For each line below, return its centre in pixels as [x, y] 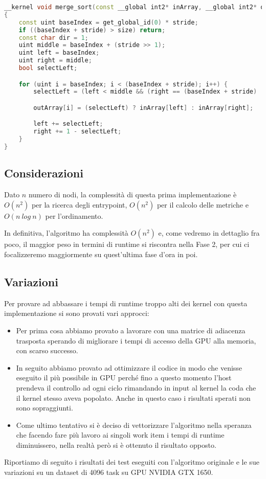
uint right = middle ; [55, 61]
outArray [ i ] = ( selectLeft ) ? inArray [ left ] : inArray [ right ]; [143, 108]
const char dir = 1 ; [53, 38]
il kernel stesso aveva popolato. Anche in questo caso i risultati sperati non [133, 397]
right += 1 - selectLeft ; [77, 132]
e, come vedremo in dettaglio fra [209, 233]
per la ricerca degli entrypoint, [79, 204]
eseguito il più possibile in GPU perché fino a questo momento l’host [124, 378]
